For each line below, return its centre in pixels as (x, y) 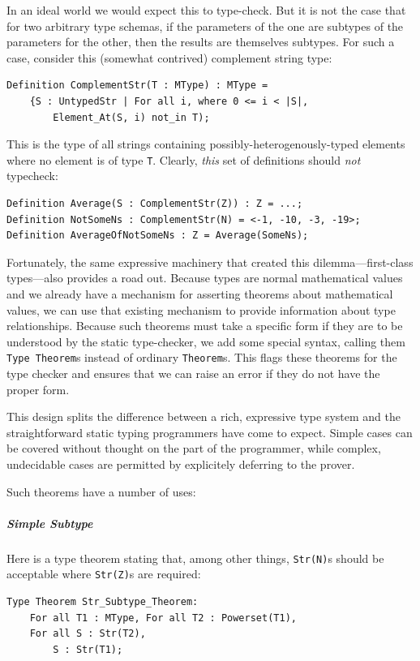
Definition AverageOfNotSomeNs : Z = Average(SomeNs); (158, 236)
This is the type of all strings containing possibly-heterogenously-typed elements (206, 144)
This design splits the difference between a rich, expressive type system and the (204, 416)
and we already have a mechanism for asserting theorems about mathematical (200, 293)
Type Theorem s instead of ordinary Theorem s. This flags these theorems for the (202, 357)
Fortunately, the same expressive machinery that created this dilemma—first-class (210, 262)
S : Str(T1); (88, 649)
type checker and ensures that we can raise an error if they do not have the (193, 373)
